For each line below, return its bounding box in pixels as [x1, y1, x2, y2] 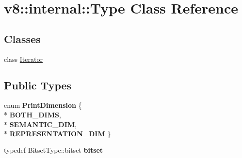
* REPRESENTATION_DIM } [4, 129, 111, 139]
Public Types [4, 77, 72, 92]
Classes [4, 31, 41, 46]
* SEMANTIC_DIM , [4, 119, 77, 129]
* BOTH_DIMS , [4, 109, 61, 119]
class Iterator [4, 54, 43, 64]
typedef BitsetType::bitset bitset [4, 144, 103, 155]
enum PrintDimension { [4, 100, 82, 110]
